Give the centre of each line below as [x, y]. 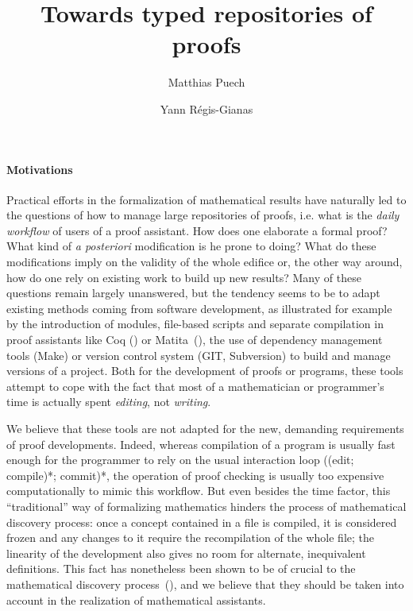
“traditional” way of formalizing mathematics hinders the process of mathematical [206, 506]
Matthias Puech [206, 82]
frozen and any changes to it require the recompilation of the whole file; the [191, 538]
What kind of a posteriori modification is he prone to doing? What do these [191, 246]
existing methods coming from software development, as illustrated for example [199, 308]
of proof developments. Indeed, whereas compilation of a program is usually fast [201, 444]
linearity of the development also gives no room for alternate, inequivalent [186, 553]
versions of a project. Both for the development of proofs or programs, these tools [205, 371]
